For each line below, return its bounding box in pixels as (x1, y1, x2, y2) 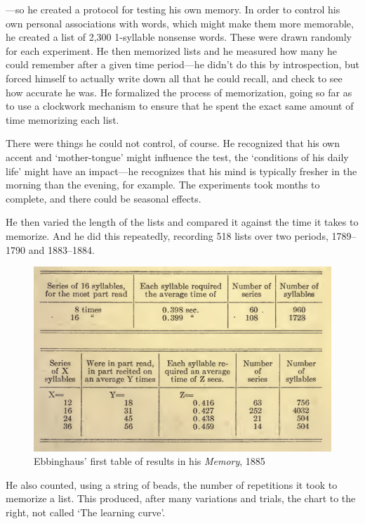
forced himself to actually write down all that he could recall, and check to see (6, 70, 343, 85)
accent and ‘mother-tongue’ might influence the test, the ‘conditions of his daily (6, 149, 349, 164)
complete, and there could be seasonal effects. (6, 191, 201, 205)
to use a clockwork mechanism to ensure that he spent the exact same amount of (6, 98, 354, 113)
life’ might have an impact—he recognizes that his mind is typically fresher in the (6, 163, 357, 178)
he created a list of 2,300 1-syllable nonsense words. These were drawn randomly (6, 30, 352, 44)
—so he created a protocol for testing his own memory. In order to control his (6, 2, 340, 16)
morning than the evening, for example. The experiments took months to (6, 177, 320, 192)
